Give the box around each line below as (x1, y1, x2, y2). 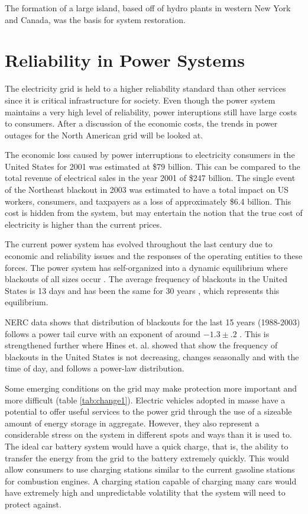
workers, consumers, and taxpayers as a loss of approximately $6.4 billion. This (5, 195, 291, 207)
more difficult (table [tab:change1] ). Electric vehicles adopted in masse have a (5, 393, 286, 406)
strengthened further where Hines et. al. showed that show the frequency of (5, 339, 278, 351)
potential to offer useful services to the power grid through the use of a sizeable (5, 405, 292, 418)
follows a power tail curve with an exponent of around (5, 327, 201, 340)
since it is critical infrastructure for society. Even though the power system (5, 93, 275, 106)
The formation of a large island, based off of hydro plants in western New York (5, 2, 291, 14)
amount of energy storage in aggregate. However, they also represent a (5, 416, 260, 429)
